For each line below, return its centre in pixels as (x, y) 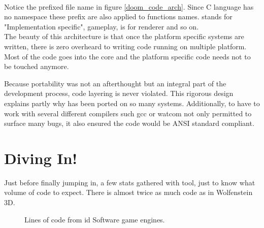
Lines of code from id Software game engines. (95, 219)
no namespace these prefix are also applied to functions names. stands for (118, 17)
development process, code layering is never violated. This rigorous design (119, 93)
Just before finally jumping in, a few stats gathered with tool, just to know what (130, 182)
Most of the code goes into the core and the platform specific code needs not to (127, 56)
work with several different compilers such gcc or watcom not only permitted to (128, 113)
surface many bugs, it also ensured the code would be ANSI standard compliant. (129, 123)
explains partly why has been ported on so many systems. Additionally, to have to (132, 103)
